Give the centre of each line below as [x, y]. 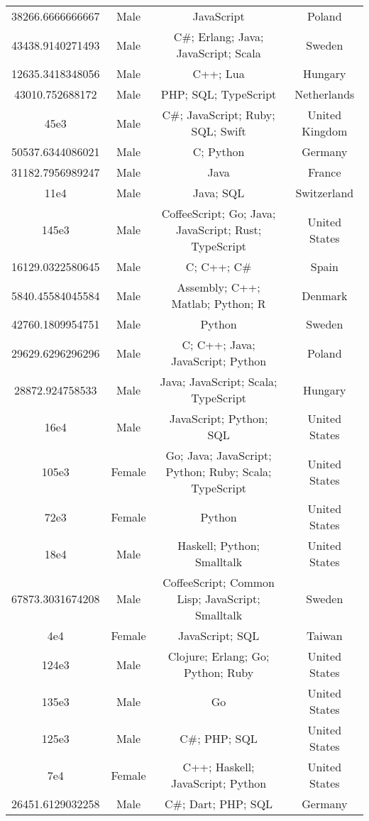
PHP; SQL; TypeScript [219, 94]
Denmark [325, 295]
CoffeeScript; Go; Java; [219, 213]
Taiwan [324, 635]
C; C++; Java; [219, 345]
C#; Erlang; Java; [219, 37]
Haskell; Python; [219, 545]
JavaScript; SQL [219, 635]
